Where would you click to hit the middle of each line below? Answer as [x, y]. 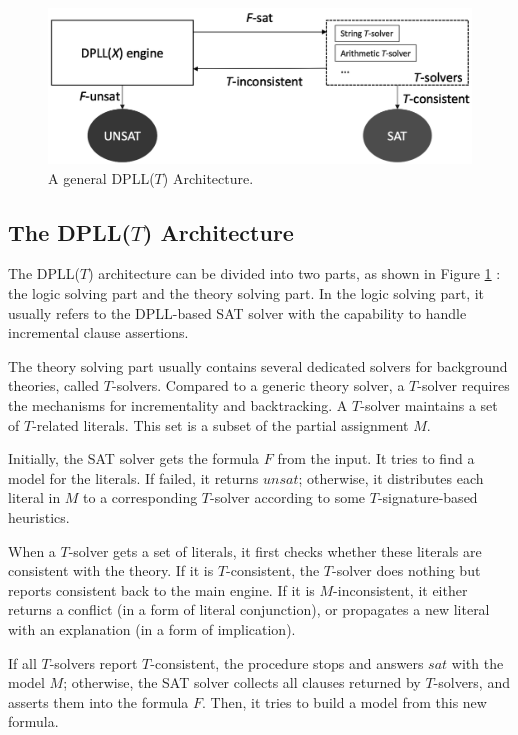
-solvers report [93, 662]
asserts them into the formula [98, 701]
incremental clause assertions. [98, 332]
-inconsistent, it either [400, 589]
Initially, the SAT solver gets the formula [134, 458]
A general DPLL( [101, 177]
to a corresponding [140, 497]
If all [22, 662]
